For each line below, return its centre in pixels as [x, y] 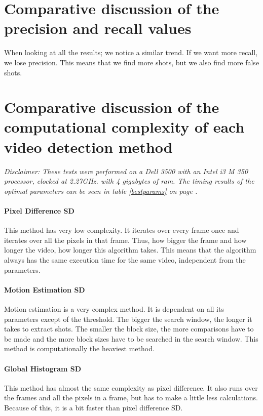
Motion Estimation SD [45, 289]
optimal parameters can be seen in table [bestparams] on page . [101, 191]
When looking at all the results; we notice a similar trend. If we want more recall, [131, 52]
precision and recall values [98, 28]
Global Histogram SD [43, 368]
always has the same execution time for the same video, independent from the [125, 259]
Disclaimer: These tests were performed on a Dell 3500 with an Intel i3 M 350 [126, 171]
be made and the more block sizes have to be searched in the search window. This [131, 338]
